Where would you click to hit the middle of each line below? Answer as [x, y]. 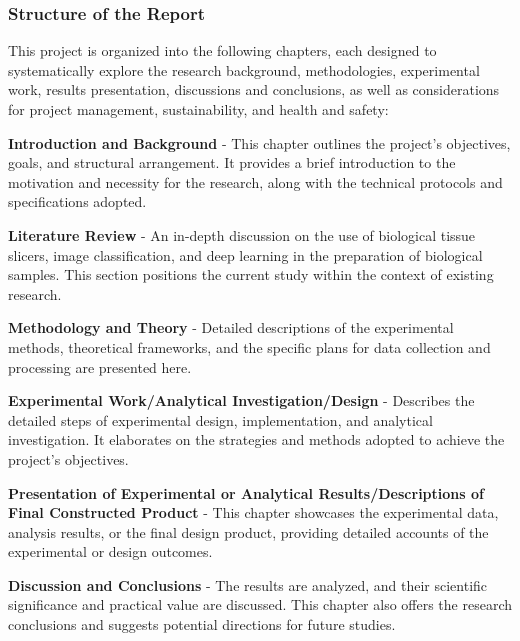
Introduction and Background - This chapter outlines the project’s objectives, [259, 142]
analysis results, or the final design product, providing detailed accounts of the [248, 531]
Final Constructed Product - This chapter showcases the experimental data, [253, 512]
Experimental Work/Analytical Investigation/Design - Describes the [241, 400]
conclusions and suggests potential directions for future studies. [202, 624]
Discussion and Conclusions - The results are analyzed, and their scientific [248, 584]
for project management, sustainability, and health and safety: [198, 109]
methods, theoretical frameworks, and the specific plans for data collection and [249, 346]
